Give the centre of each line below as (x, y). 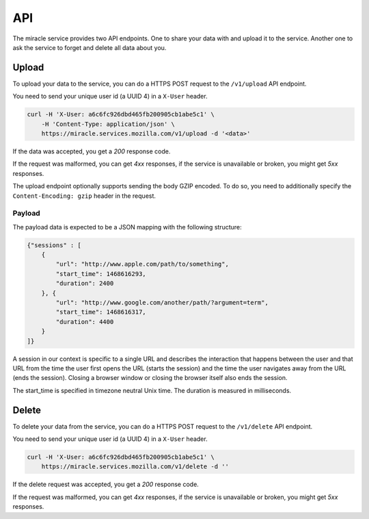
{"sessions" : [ (54, 245)
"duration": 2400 (85, 283)
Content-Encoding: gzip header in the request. (84, 196)
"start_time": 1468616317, (101, 312)
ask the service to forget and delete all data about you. (90, 47)
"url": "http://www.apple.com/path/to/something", (142, 264)
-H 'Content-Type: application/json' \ (108, 124)
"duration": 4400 (85, 321)
